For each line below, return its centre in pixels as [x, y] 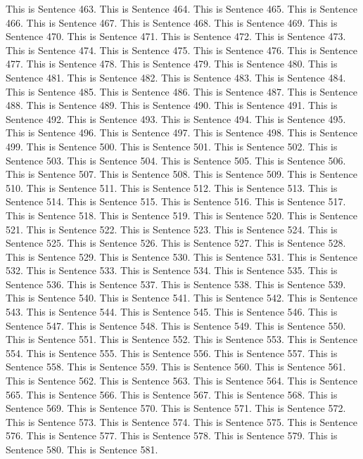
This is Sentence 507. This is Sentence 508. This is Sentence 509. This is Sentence [181, 174]
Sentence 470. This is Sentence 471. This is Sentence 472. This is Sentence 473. [176, 36]
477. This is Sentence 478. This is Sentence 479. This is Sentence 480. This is [172, 64]
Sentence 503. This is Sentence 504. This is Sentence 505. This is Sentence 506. [176, 160]
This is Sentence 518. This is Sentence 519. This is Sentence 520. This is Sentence [181, 215]
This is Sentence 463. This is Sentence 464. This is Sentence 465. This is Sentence [181, 8]
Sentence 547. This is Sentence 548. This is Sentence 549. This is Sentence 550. [176, 325]
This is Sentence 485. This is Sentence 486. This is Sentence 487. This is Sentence [181, 91]
